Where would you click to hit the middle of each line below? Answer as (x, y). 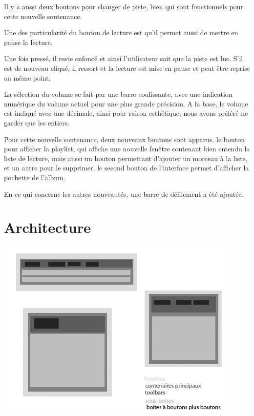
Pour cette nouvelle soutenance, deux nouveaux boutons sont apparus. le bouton (124, 139)
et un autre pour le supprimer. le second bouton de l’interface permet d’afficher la (127, 168)
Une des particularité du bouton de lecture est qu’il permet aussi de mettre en (121, 32)
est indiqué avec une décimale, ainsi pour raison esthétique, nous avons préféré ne (126, 113)
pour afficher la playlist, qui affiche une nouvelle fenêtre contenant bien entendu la (127, 149)
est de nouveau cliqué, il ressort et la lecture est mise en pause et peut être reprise (127, 68)
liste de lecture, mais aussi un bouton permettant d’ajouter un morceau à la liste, (126, 158)
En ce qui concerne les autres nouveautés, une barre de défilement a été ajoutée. (124, 194)
